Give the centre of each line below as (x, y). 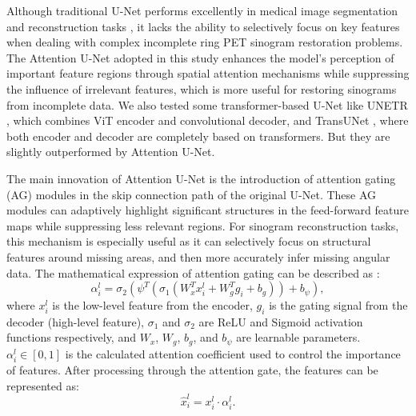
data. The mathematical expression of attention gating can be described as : (193, 272)
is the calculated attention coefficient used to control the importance (233, 353)
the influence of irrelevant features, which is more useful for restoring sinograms (202, 88)
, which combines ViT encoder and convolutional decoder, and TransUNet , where (208, 120)
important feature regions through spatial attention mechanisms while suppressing (208, 73)
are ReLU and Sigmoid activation (281, 321)
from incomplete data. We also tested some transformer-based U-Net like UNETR (207, 104)
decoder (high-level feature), (75, 321)
